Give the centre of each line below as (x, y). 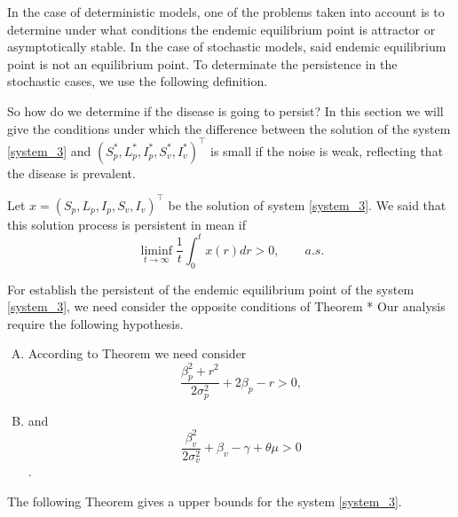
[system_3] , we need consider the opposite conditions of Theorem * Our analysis (226, 306)
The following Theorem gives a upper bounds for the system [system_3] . (205, 501)
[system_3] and (49, 150)
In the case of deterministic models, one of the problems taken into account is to (226, 12)
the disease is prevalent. (71, 172)
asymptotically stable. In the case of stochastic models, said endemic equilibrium (227, 47)
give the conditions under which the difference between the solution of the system (229, 128)
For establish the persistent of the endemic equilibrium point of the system (211, 289)
